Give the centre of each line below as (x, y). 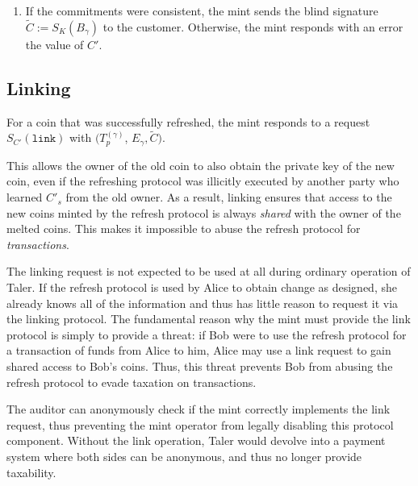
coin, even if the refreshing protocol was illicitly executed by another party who (203, 181)
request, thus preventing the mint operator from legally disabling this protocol (200, 424)
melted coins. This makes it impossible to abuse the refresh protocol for (184, 228)
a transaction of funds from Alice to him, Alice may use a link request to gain (199, 350)
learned (25, 197)
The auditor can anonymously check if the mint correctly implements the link (199, 409)
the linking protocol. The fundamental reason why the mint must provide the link (209, 319)
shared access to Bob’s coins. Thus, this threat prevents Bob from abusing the (200, 366)
